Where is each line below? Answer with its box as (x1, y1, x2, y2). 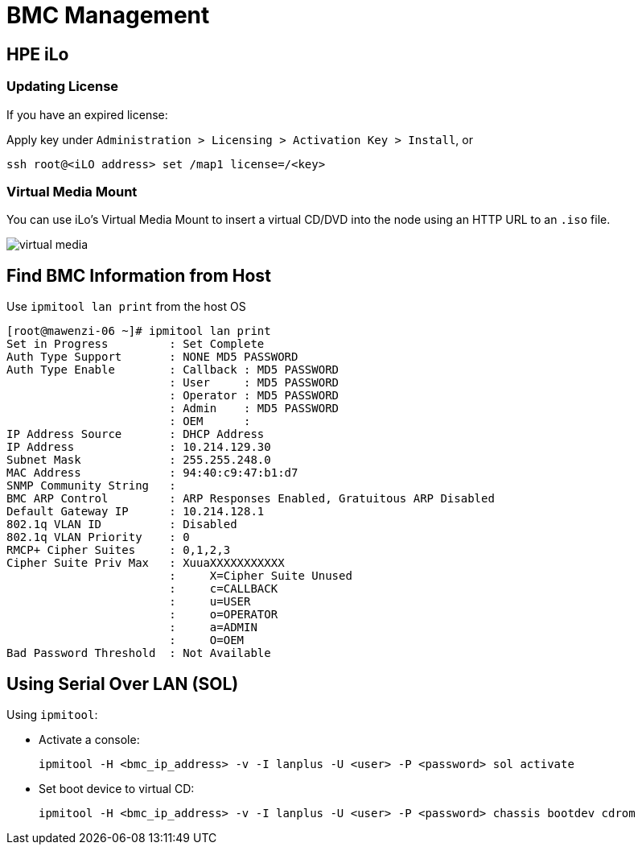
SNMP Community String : (6, 479, 176, 493)
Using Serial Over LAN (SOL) (6, 673, 239, 694)
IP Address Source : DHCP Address (6, 428, 265, 441)
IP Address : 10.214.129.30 (6, 440, 271, 454)
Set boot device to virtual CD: (39, 781, 195, 795)
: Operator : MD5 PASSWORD (169, 389, 340, 403)
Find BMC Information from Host (6, 265, 271, 286)
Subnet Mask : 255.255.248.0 (6, 453, 271, 467)
